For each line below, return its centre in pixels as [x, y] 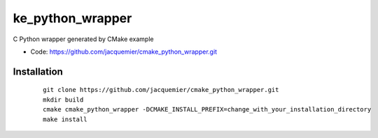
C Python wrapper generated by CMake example [83, 39]
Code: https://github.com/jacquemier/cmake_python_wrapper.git [124, 52]
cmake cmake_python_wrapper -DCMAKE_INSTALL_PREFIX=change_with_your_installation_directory [207, 109]
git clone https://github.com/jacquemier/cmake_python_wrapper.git [161, 90]
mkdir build [63, 100]
